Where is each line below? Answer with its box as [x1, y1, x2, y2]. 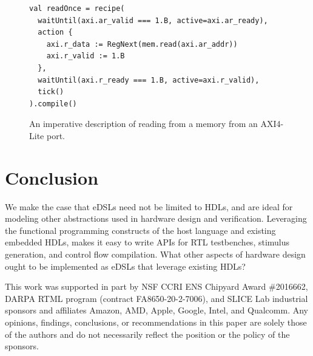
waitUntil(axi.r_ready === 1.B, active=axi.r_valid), [38, 75, 260, 84]
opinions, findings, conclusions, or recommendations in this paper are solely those [5, 316, 307, 328]
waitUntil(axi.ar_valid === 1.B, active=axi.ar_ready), [38, 16, 268, 25]
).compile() [29, 99, 77, 108]
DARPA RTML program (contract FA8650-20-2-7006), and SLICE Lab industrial [5, 292, 308, 304]
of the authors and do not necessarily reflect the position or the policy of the [5, 327, 290, 340]
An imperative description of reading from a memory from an [29, 117, 258, 130]
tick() [38, 87, 64, 97]
